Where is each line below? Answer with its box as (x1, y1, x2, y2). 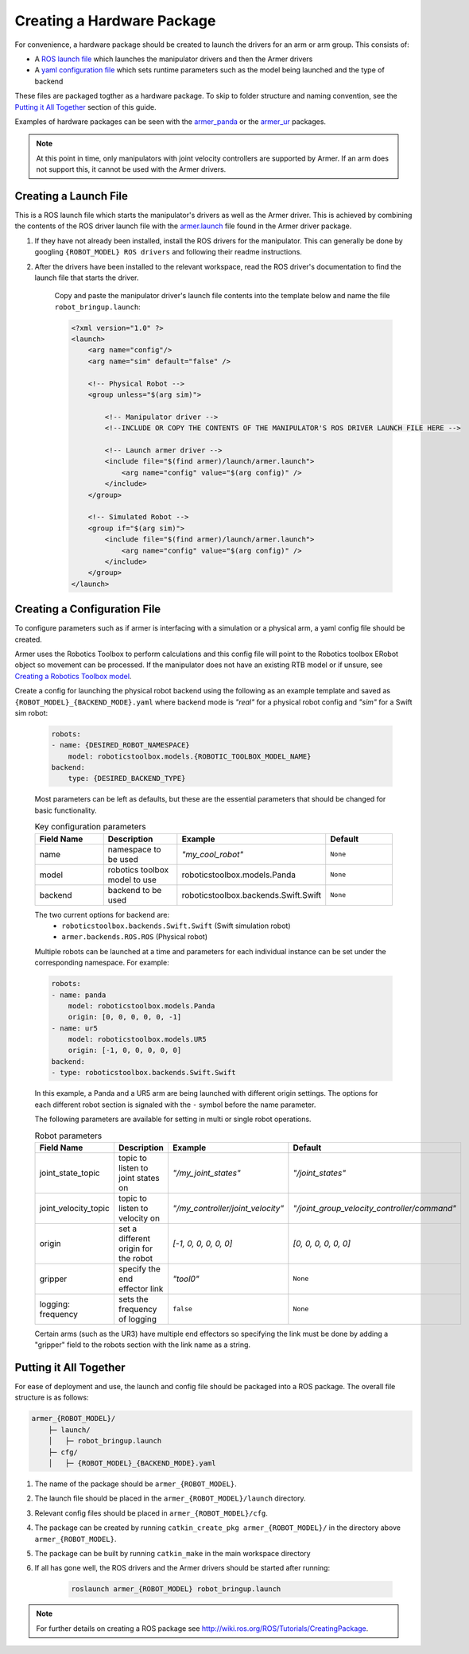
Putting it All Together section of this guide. (14, 102, 157, 111)
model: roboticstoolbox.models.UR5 (68, 1035, 207, 1044)
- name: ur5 (51, 1023, 99, 1033)
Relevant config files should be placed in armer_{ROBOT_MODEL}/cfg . (34, 1508, 268, 1518)
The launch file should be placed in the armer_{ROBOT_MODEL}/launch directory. (34, 1493, 306, 1503)
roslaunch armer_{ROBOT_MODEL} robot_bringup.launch (71, 1585, 281, 1594)
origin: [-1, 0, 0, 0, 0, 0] (68, 1046, 182, 1055)
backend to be (107, 884, 162, 895)
